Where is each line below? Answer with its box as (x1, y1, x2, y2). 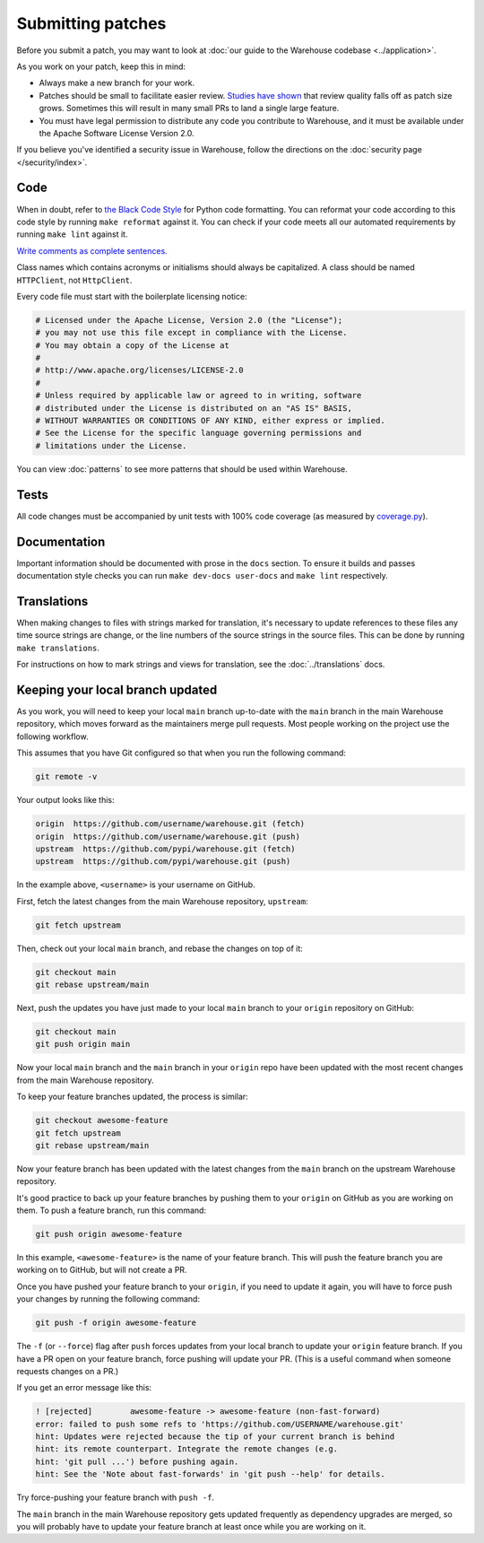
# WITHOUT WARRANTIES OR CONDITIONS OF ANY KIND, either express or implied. (35, 415, 385, 426)
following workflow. (16, 731, 89, 742)
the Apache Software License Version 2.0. (39, 127, 194, 138)
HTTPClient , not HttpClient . (16, 275, 133, 285)
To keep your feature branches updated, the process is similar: (16, 1091, 248, 1103)
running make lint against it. (16, 229, 128, 240)
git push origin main (35, 1039, 131, 1050)
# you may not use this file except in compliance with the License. (35, 327, 348, 338)
